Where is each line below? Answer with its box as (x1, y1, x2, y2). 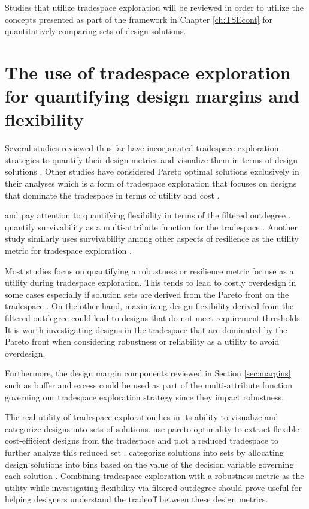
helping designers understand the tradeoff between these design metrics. (5, 493, 268, 505)
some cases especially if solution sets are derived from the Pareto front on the (5, 288, 289, 300)
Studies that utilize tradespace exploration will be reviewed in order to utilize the (5, 1, 304, 13)
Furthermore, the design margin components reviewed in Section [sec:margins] (5, 367, 291, 379)
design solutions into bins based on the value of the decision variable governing (5, 457, 294, 470)
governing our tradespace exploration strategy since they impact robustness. (5, 390, 284, 403)
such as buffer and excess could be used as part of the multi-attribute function (5, 378, 293, 391)
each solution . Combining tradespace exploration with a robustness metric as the (5, 469, 304, 482)
